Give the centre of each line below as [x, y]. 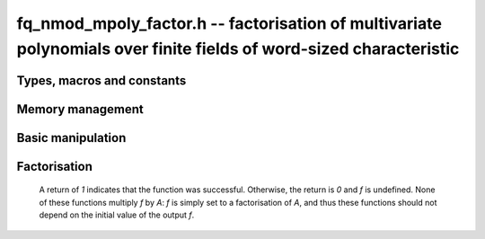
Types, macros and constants [101, 80]
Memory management [80, 109]
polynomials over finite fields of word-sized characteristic [238, 49]
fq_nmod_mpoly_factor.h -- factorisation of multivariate [229, 23]
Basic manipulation [71, 138]
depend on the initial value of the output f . [117, 215]
